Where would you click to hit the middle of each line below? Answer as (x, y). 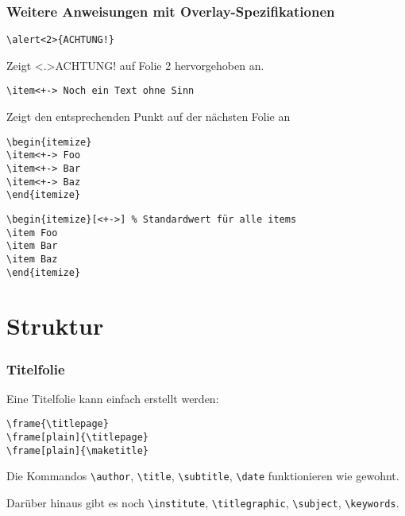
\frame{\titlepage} (58, 424)
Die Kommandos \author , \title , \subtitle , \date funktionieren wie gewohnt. (203, 476)
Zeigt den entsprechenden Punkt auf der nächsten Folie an (148, 116)
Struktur (55, 326)
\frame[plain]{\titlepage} (77, 438)
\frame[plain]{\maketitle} (77, 450)
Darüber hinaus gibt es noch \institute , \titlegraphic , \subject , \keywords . (203, 503)
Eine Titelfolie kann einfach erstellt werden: (113, 398)
